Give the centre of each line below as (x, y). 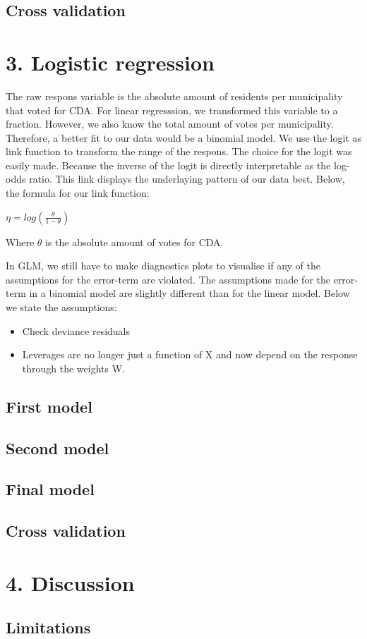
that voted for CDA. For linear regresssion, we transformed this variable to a (172, 110)
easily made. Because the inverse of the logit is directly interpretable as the (168, 165)
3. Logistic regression (110, 62)
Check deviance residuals (76, 330)
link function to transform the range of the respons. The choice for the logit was (179, 151)
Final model (50, 489)
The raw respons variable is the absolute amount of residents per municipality (174, 96)
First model (49, 406)
